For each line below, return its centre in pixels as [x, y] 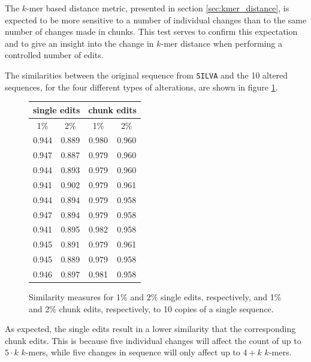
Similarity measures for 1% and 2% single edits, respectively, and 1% [155, 297]
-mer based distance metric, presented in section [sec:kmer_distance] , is [158, 8]
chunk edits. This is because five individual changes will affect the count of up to [153, 340]
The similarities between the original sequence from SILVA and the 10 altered [147, 75]
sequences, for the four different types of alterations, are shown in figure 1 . [141, 87]
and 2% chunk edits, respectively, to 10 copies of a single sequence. [151, 308]
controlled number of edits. [54, 55]
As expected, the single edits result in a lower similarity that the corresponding [150, 329]
